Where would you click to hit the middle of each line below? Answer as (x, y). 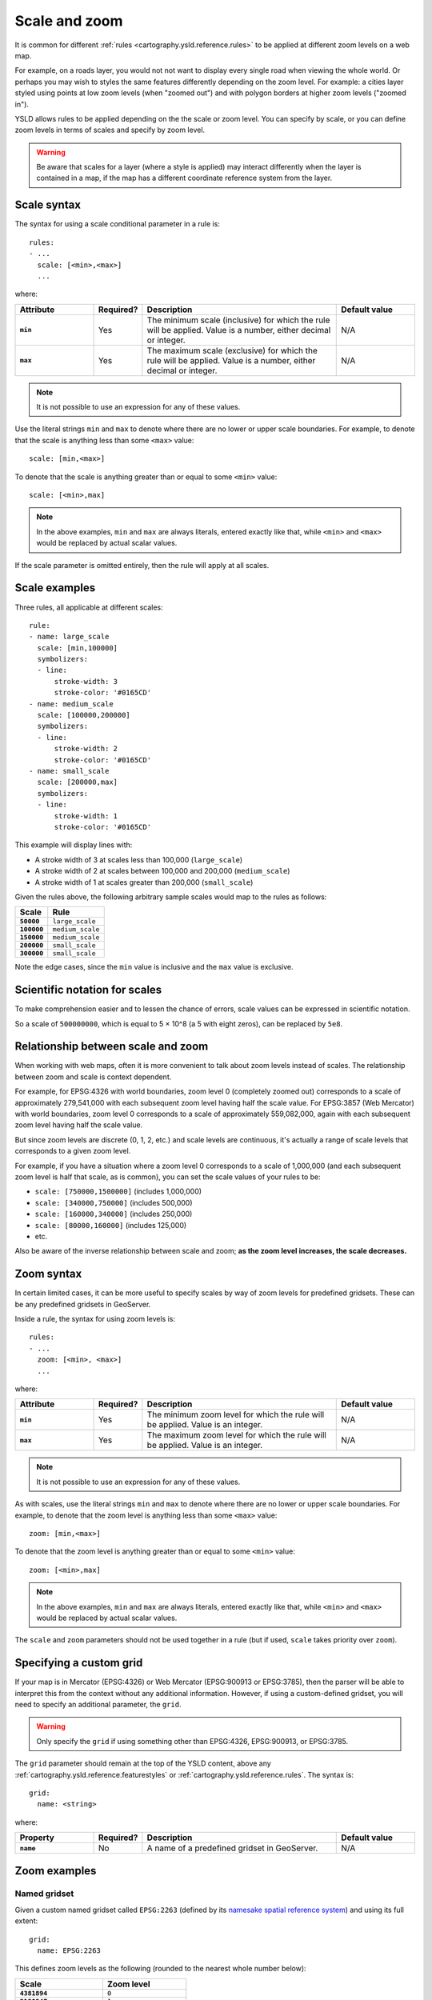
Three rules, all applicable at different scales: (89, 607)
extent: (26, 1921)
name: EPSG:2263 (69, 1951)
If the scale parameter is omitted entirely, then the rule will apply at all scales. (142, 565)
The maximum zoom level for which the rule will (237, 1435)
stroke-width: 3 (86, 681)
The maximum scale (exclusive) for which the (232, 350)
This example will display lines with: (74, 845)
